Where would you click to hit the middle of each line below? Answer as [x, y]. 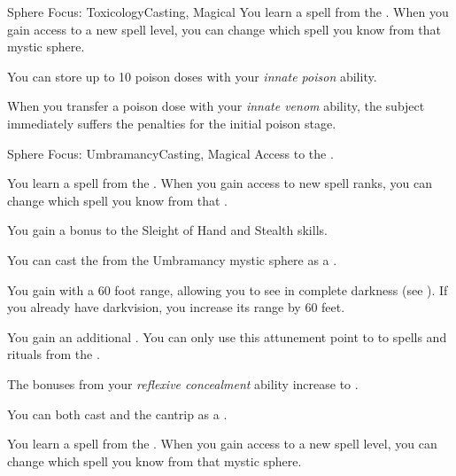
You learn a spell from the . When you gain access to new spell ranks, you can [220, 183]
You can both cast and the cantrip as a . [117, 414]
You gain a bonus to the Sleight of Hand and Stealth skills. [167, 230]
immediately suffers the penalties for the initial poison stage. [172, 123]
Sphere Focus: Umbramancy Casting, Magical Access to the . [170, 153]
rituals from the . [54, 354]
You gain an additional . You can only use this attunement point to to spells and [227, 336]
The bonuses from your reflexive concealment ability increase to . [183, 383]
